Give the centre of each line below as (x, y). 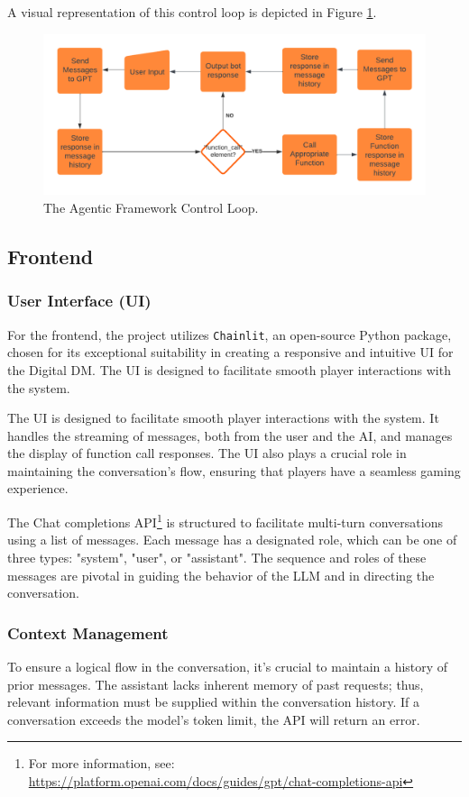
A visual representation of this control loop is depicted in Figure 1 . (192, 12)
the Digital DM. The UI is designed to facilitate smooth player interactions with (229, 369)
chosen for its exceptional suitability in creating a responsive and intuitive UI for (230, 352)
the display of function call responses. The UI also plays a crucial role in (207, 453)
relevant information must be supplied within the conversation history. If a (214, 702)
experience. (38, 488)
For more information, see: (101, 763)
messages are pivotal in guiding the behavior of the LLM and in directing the (221, 575)
